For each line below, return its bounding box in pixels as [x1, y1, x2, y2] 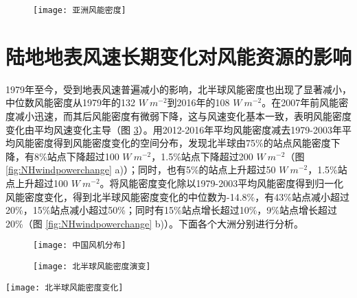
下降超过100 [66, 149, 119, 163]
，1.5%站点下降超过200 [151, 149, 253, 163]
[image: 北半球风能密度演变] [33, 261, 151, 271]
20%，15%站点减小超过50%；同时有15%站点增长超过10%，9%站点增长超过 [5, 203, 337, 217]
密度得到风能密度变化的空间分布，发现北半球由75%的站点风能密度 [34, 136, 331, 150]
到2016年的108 [167, 95, 230, 110]
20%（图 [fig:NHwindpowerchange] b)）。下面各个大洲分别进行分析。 [5, 216, 304, 230]
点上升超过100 [5, 175, 68, 190]
